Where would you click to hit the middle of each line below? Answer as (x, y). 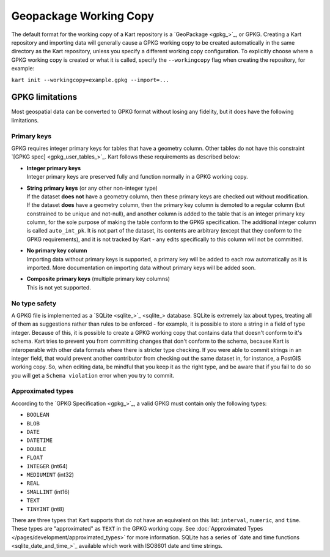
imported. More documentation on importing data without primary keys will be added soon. (141, 268)
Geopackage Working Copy (83, 16)
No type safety (34, 303)
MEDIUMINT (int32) (50, 474)
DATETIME (40, 440)
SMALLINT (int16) (48, 492)
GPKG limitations (44, 97)
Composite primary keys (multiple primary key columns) (98, 279)
